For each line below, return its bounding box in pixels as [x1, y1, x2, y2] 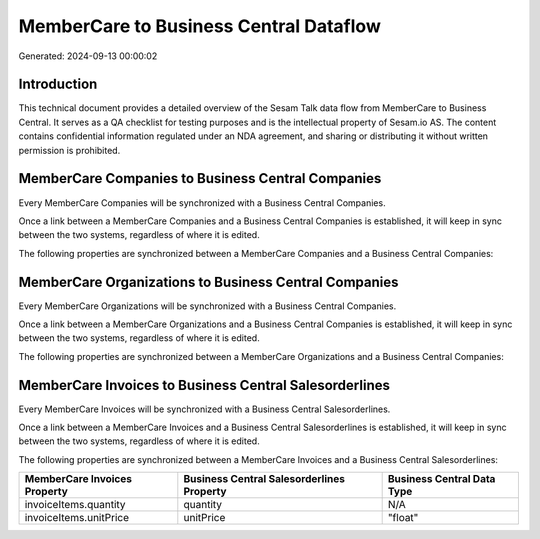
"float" [387, 511, 419, 525]
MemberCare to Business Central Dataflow [18, 15, 382, 37]
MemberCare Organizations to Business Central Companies [18, 273, 399, 290]
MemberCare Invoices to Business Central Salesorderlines [18, 376, 390, 394]
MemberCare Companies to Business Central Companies [18, 170, 382, 187]
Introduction [18, 76, 98, 93]
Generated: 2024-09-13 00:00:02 [18, 50, 158, 62]
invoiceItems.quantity [24, 498, 126, 512]
